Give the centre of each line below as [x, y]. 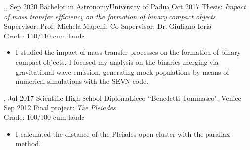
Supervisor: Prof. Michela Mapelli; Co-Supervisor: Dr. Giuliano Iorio [108, 26]
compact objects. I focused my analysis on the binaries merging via [117, 61]
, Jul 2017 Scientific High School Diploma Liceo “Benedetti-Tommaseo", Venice [123, 97]
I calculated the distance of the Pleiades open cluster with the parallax [123, 133]
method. [28, 143]
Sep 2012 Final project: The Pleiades [60, 107]
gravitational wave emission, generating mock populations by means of [122, 71]
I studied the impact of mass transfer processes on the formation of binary [128, 52]
